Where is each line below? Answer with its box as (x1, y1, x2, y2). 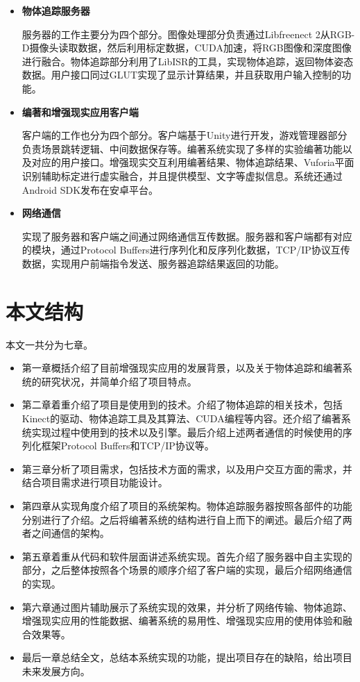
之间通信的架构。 (31, 526, 110, 540)
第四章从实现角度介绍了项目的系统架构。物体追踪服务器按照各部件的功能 (22, 498, 352, 513)
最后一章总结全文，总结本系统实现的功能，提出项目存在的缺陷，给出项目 (22, 650, 352, 665)
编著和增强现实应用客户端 (22, 104, 139, 119)
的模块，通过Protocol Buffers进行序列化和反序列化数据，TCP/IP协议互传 (22, 242, 350, 257)
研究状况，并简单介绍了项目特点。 (41, 374, 197, 388)
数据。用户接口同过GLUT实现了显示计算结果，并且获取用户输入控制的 (22, 67, 342, 82)
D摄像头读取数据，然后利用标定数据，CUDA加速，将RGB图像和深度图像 (22, 40, 352, 55)
